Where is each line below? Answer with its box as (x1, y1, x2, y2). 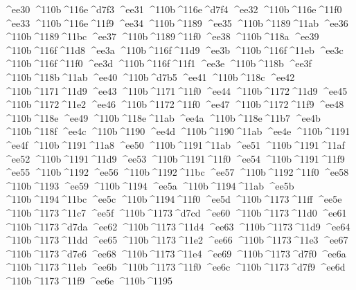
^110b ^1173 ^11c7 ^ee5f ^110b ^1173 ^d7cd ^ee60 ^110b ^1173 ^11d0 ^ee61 (3, 205, 347, 219)
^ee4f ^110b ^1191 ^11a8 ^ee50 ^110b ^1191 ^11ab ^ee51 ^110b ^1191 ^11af (3, 137, 345, 152)
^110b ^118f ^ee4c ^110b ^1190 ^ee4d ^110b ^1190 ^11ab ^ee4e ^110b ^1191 (3, 124, 350, 138)
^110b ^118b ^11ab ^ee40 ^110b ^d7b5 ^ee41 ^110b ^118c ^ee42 (3, 69, 295, 84)
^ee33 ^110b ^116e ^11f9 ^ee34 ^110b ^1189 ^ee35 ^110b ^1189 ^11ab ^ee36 (3, 15, 348, 30)
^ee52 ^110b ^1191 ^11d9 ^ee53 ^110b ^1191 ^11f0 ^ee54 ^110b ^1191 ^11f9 (3, 151, 345, 165)
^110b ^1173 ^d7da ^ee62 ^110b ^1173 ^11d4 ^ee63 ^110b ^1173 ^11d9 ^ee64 (3, 219, 350, 233)
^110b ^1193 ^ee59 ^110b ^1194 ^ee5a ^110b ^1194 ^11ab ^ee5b (3, 178, 294, 192)
